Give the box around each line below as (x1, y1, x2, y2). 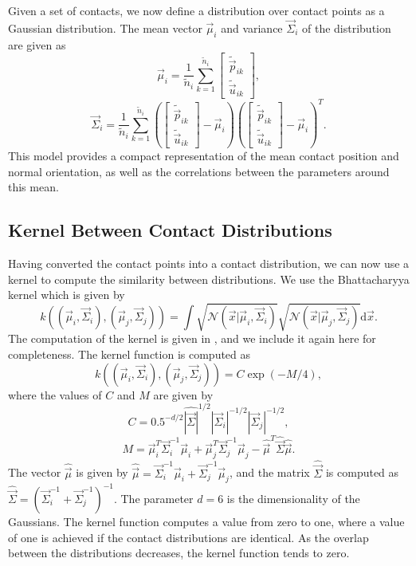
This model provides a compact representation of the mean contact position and (8, 147, 399, 164)
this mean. (8, 179, 59, 195)
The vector (8, 464, 61, 481)
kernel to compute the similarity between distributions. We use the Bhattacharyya (8, 270, 410, 287)
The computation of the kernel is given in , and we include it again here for (8, 330, 376, 347)
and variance (221, 19, 283, 36)
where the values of (8, 386, 102, 403)
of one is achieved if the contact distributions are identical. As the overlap (8, 529, 369, 545)
